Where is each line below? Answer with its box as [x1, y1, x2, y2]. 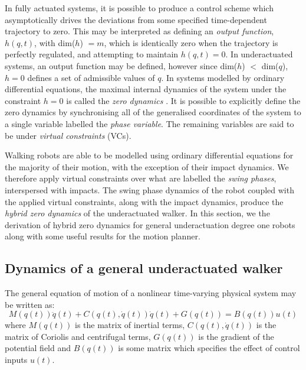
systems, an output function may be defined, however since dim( [5, 59, 238, 72]
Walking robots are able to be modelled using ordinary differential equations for [5, 149, 294, 161]
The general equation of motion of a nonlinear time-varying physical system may [5, 287, 297, 299]
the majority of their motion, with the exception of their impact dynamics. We [5, 160, 289, 173]
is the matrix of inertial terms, [74, 319, 185, 331]
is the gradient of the [198, 330, 274, 342]
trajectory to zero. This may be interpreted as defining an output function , [5, 25, 274, 37]
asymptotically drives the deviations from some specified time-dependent [5, 13, 267, 25]
